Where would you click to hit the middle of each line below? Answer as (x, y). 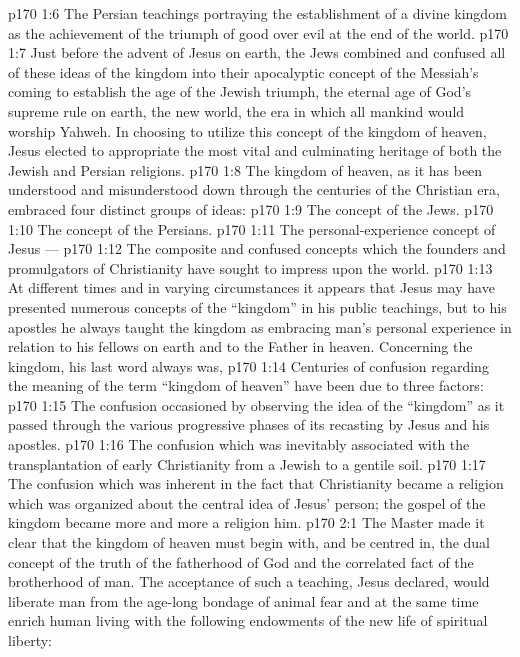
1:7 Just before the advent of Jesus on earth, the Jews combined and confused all (257, 52)
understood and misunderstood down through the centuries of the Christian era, (254, 189)
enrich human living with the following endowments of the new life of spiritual (248, 620)
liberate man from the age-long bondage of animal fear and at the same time (243, 600)
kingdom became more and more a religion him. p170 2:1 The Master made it (246, 522)
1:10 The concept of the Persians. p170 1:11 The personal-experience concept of (252, 228)
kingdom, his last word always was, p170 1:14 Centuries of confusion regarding (248, 365)
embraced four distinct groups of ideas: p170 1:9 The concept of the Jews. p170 (251, 208)
